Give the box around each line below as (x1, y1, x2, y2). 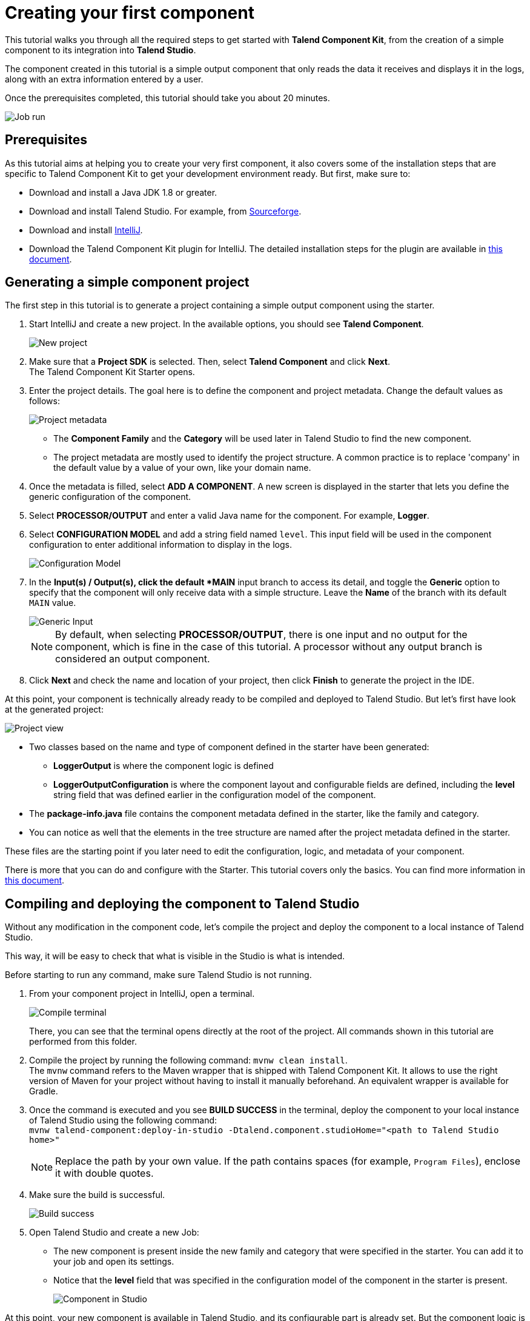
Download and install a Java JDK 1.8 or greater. (29, 187, 217, 198)
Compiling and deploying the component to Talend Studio (5, 896, 360, 911)
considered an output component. (55, 653, 210, 665)
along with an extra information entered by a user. (5, 73, 204, 84)
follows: (29, 396, 60, 407)
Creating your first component (5, 2, 254, 23)
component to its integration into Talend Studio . (5, 44, 196, 55)
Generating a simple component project (5, 275, 250, 290)
